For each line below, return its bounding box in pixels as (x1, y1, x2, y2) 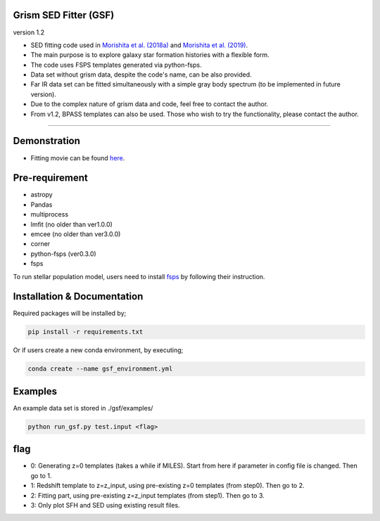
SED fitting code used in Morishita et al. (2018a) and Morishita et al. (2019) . (30, 41, 248, 49)
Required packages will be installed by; (13, 309, 127, 318)
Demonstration (13, 135, 81, 147)
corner (30, 240, 51, 248)
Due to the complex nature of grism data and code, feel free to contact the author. (30, 100, 269, 108)
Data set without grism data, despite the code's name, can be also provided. (30, 70, 253, 79)
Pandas (30, 200, 53, 209)
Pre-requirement (13, 172, 88, 184)
